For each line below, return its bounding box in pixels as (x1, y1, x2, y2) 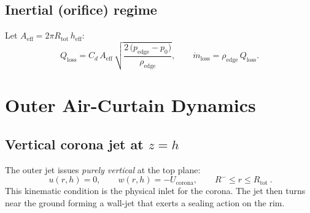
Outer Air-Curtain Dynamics (5, 92, 256, 118)
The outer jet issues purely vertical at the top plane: (5, 163, 201, 176)
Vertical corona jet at (5, 134, 144, 153)
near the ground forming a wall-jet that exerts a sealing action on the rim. (5, 196, 285, 209)
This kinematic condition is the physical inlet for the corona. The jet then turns (5, 184, 306, 197)
